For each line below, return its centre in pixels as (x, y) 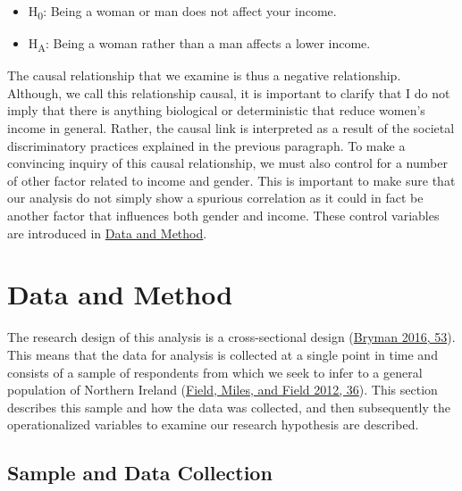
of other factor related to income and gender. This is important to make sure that (231, 180)
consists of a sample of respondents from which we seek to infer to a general (215, 372)
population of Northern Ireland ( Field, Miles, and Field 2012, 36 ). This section (223, 390)
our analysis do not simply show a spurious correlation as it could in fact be (215, 198)
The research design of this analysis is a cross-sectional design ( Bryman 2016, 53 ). (231, 337)
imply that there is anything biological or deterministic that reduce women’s (216, 110)
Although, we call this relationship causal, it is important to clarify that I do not (229, 92)
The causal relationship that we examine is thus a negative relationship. (204, 75)
